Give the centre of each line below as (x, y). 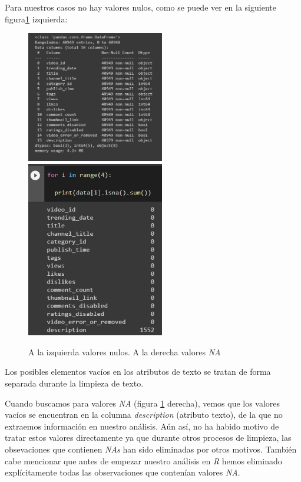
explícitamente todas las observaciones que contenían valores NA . (123, 472)
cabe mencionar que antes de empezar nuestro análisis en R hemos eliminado (143, 460)
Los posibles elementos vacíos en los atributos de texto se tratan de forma (138, 372)
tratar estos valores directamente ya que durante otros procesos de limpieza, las (148, 438)
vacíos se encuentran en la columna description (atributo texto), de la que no (144, 415)
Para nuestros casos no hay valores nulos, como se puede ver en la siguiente (140, 7)
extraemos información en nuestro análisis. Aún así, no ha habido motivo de (142, 426)
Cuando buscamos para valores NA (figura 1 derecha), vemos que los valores (143, 403)
